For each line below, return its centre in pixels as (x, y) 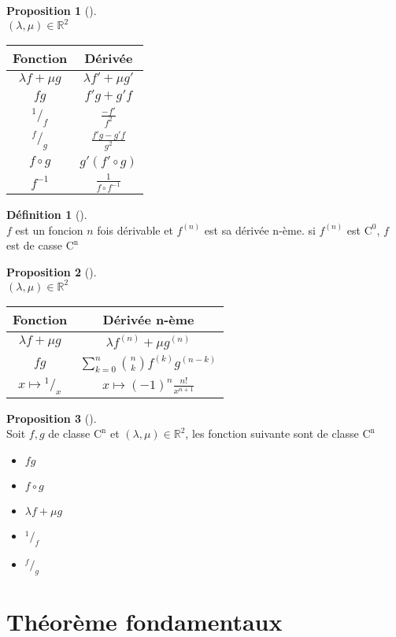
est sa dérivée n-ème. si (260, 230)
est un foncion (49, 230)
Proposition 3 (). (52, 418)
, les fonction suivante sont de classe (272, 433)
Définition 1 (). (47, 215)
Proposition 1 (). (52, 10)
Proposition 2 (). (52, 271)
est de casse (34, 245)
